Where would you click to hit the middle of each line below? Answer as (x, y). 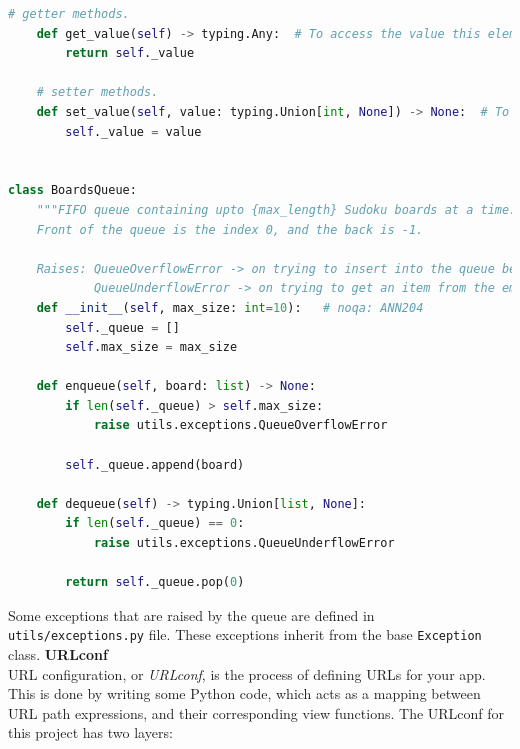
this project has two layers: (90, 732)
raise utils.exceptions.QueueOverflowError (240, 425)
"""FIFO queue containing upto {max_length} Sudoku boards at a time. (276, 209)
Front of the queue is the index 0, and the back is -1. (230, 229)
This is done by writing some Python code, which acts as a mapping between (244, 693)
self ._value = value (133, 131)
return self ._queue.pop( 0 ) (155, 582)
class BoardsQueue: (72, 190)
